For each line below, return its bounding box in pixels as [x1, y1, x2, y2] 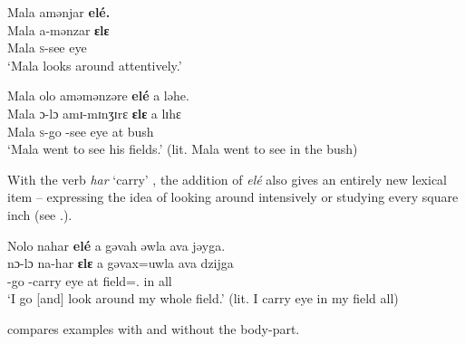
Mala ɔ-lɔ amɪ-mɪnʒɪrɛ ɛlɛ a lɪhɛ [7, 103, 181, 122]
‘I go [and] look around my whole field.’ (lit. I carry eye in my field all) [7, 289, 399, 308]
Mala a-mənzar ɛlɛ [7, 20, 110, 39]
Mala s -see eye [7, 38, 87, 57]
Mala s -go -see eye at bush [7, 121, 154, 140]
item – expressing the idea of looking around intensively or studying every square [7, 187, 459, 206]
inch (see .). [7, 205, 73, 224]
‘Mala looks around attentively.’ [7, 55, 182, 74]
